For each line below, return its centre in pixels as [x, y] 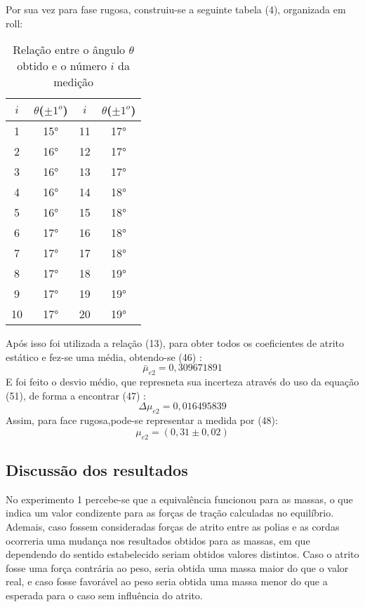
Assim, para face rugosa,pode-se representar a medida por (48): [142, 420]
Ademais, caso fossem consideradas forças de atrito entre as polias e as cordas [173, 526]
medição [74, 82]
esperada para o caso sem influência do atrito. [104, 595]
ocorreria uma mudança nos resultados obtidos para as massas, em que [158, 540]
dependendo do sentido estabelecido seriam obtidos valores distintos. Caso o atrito [182, 554]
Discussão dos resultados [97, 469]
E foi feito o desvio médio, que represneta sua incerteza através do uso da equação [182, 382]
